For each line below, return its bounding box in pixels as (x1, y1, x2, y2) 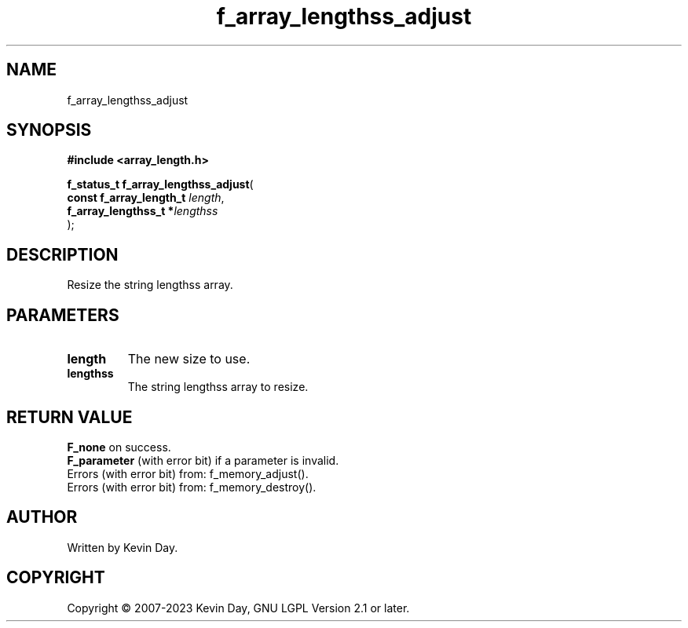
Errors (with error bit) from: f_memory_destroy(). (67, 480, 317, 494)
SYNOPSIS (6, 120, 92, 141)
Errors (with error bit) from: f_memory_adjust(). (67, 466, 309, 480)
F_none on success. (67, 440, 171, 454)
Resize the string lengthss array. (67, 278, 233, 292)
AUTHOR (6, 507, 78, 528)
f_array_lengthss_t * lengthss (67, 204, 218, 218)
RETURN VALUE (6, 407, 133, 427)
